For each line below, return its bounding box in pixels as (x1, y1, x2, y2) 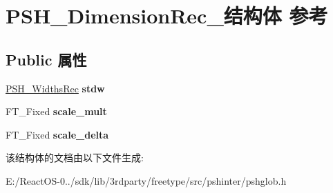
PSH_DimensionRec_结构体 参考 (6, 1, 328, 30)
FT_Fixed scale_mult (6, 104, 107, 119)
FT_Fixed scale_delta (6, 127, 109, 141)
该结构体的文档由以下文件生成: (6, 150, 144, 165)
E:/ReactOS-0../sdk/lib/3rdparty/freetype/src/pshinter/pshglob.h (6, 173, 287, 187)
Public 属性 (6, 48, 87, 70)
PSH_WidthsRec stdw (6, 81, 105, 95)
